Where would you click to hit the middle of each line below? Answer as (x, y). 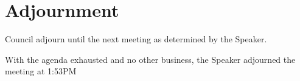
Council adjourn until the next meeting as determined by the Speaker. (136, 39)
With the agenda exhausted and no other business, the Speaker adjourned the (150, 59)
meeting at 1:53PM (41, 71)
